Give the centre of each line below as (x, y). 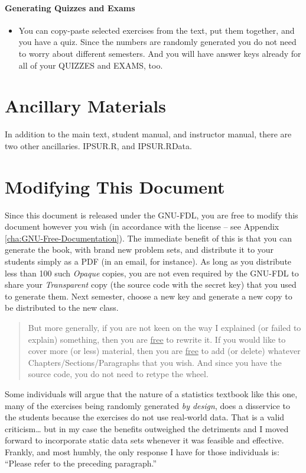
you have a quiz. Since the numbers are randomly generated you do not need (157, 42)
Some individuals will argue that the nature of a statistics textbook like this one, (151, 393)
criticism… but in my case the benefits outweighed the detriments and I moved (147, 428)
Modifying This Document (115, 186)
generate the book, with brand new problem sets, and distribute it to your (139, 250)
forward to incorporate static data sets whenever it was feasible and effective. (144, 440)
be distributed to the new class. (62, 308)
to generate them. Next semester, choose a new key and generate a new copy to (149, 296)
